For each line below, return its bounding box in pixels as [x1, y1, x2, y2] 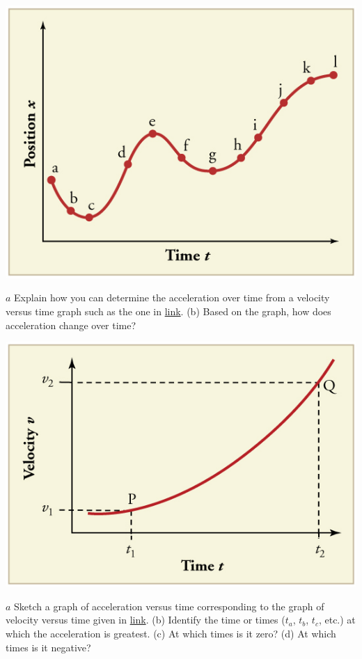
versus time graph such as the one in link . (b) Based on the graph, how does [6, 304, 331, 319]
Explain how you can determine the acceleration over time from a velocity [14, 290, 330, 305]
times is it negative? [6, 640, 91, 654]
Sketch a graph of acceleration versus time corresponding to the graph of [14, 598, 324, 613]
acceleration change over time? [6, 317, 136, 332]
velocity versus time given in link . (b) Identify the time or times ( [6, 612, 285, 627]
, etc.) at [318, 612, 356, 627]
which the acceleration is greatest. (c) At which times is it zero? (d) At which [6, 626, 336, 640]
